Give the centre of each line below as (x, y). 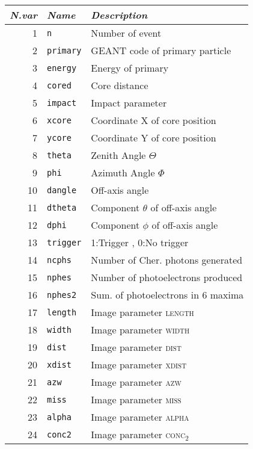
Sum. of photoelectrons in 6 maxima (167, 295)
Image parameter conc (138, 434)
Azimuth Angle (123, 172)
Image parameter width (140, 330)
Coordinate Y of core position (154, 138)
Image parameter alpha (140, 417)
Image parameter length (142, 312)
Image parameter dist (136, 347)
